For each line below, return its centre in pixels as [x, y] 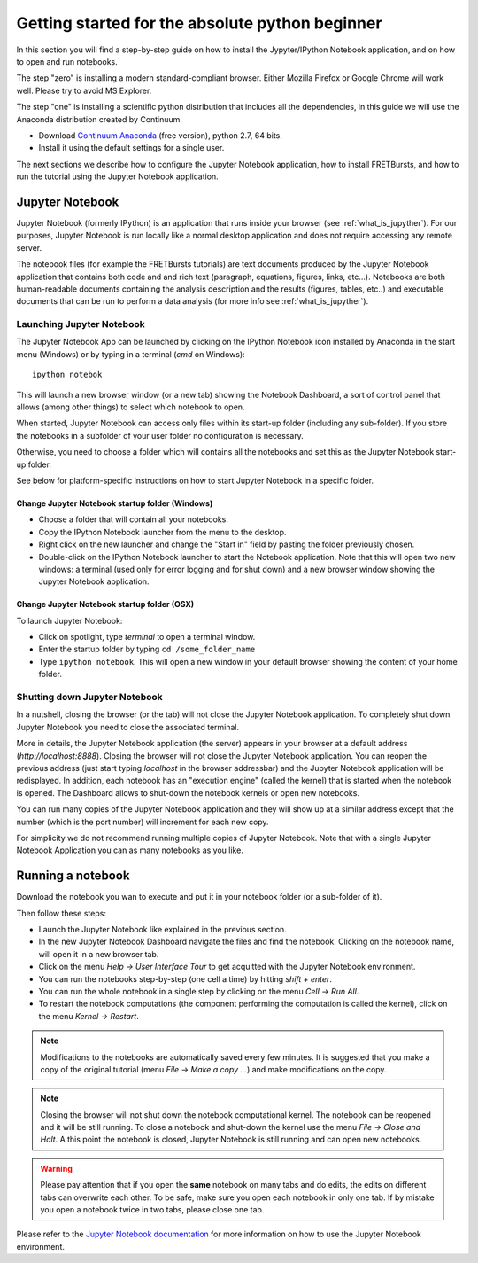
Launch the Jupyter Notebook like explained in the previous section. [162, 929]
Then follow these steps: [61, 913]
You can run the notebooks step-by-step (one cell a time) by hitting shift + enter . [185, 978]
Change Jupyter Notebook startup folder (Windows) [115, 503]
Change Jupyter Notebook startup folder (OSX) [105, 604]
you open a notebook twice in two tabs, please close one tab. [152, 1210]
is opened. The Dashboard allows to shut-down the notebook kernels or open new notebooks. [188, 792]
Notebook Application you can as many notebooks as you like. [130, 850]
